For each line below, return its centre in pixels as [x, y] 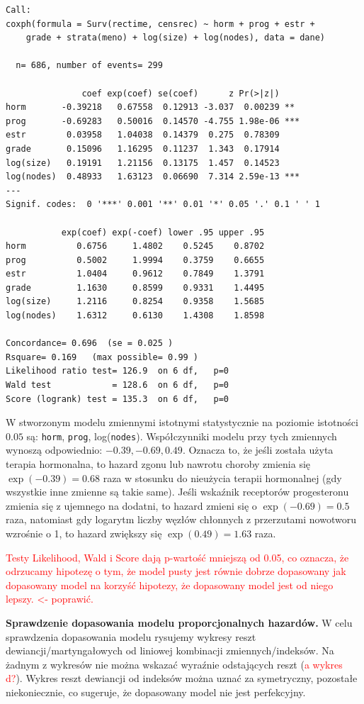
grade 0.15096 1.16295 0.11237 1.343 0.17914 [143, 149]
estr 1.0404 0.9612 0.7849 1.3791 [135, 274]
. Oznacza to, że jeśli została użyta [258, 450]
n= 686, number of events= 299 [89, 66]
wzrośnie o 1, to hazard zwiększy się [84, 533]
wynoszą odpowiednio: [54, 450]
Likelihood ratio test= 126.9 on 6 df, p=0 [117, 371]
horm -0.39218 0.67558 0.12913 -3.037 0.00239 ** [150, 107]
